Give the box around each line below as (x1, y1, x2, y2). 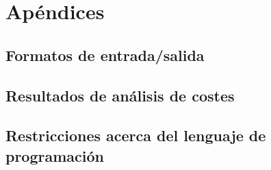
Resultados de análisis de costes (5, 84, 235, 106)
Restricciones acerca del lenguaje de (5, 125, 266, 146)
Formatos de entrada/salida (5, 44, 205, 65)
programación (5, 145, 104, 166)
